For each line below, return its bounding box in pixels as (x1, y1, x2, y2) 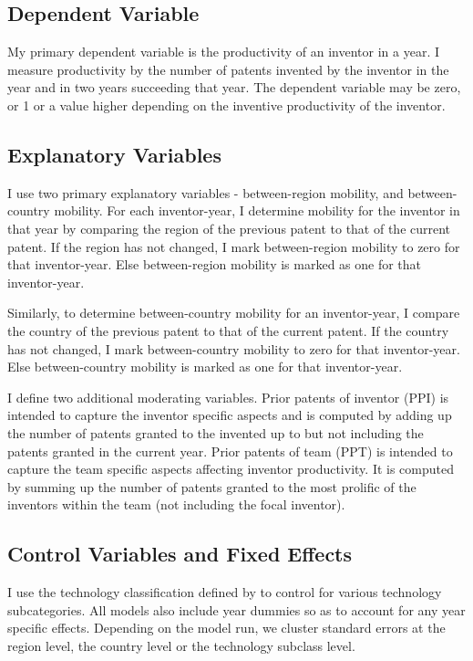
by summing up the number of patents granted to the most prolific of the (7, 477, 416, 496)
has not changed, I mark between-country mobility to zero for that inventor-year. (7, 339, 460, 358)
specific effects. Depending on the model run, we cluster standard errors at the (7, 618, 446, 637)
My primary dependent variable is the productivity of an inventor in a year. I (7, 42, 440, 61)
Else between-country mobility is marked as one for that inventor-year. (7, 357, 403, 376)
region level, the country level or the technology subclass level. (7, 635, 355, 655)
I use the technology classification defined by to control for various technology (7, 582, 442, 602)
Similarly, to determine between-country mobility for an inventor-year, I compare (7, 303, 460, 322)
